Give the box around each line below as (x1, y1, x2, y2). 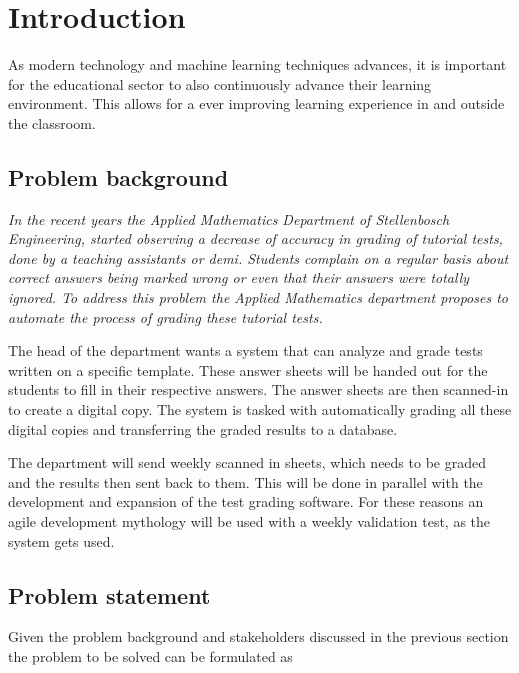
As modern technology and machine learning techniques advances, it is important (8, 54, 507, 75)
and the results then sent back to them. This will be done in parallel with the (8, 471, 483, 492)
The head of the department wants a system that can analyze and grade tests (8, 340, 483, 361)
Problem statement (8, 579, 211, 610)
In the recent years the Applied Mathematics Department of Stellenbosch (8, 208, 450, 229)
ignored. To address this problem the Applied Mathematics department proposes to (8, 287, 508, 308)
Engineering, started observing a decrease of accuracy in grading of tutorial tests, (8, 228, 503, 249)
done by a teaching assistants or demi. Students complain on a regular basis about (8, 247, 509, 268)
